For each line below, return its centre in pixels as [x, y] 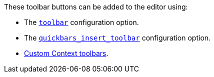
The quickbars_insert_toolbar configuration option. [117, 38]
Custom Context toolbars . [66, 53]
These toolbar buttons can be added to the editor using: [96, 7]
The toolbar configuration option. [81, 22]
